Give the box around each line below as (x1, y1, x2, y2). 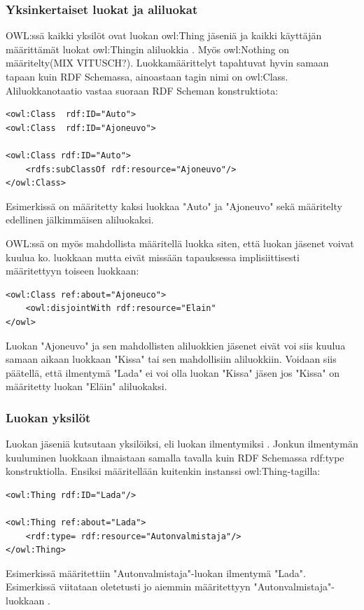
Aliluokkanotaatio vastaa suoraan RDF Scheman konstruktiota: (6, 83, 279, 97)
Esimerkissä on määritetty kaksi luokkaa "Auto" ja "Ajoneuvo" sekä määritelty (6, 198, 342, 213)
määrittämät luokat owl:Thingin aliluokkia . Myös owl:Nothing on (6, 41, 290, 56)
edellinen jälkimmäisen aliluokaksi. (6, 212, 154, 227)
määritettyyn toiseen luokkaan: (6, 263, 139, 278)
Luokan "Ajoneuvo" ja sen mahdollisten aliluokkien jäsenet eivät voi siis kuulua (6, 338, 346, 352)
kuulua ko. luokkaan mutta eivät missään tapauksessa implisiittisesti (6, 249, 300, 264)
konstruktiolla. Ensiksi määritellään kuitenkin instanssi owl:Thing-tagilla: (6, 464, 321, 478)
